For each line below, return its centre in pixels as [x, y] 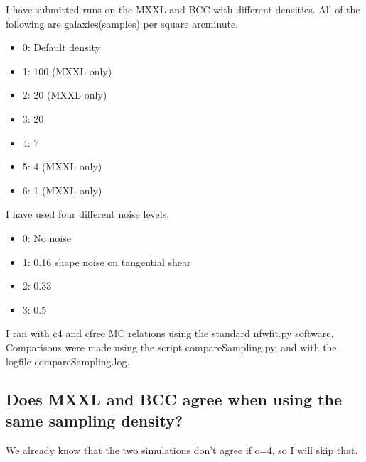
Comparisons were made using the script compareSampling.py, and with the [171, 347]
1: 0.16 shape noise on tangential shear [107, 262]
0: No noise [47, 237]
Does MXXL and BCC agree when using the [174, 399]
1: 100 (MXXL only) [67, 71]
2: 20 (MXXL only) [65, 95]
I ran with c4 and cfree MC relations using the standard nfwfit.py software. [170, 333]
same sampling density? [95, 420]
